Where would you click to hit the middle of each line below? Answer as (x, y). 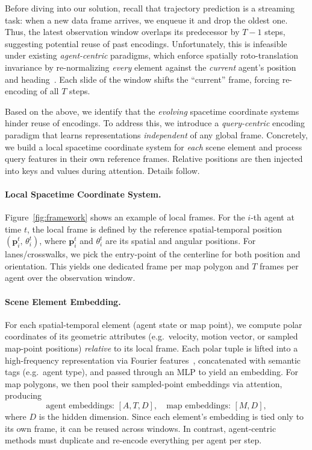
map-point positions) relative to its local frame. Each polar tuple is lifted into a (151, 348)
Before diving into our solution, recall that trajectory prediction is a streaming (150, 8)
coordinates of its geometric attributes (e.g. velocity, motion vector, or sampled (151, 336)
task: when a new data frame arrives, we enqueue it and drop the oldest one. (146, 20)
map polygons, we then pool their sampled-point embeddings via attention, (144, 383)
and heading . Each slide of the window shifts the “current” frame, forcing (142, 79)
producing (23, 395)
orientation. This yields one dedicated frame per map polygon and (127, 265)
